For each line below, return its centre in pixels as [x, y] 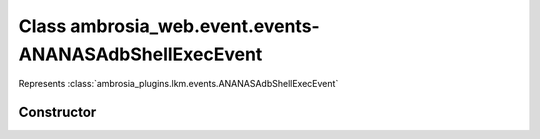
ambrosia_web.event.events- [195, 26]
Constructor [57, 112]
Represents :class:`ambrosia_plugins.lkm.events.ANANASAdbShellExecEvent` [178, 84]
